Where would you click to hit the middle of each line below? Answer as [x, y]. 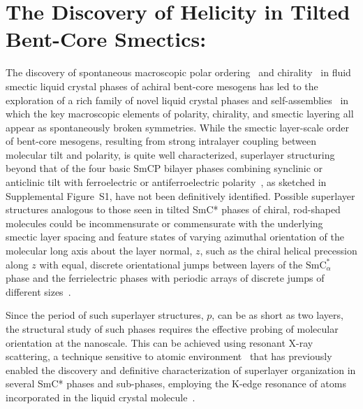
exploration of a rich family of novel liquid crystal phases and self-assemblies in [177, 100]
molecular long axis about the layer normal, [99, 251]
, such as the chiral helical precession [279, 251]
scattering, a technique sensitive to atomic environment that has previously [169, 356]
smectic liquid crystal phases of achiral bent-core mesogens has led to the [162, 86]
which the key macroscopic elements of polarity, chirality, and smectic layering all [180, 114]
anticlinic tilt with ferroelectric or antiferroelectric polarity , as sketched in [166, 182]
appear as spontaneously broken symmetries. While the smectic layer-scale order [177, 127]
